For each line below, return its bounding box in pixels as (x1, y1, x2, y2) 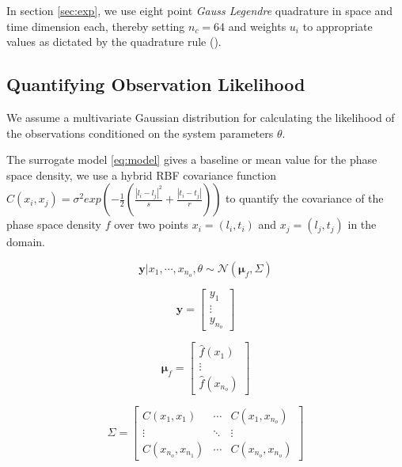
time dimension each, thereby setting (6, 17, 185, 34)
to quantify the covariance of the (226, 190, 384, 207)
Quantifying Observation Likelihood (6, 72, 305, 97)
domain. (6, 233, 46, 250)
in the (347, 216, 377, 233)
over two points (114, 216, 189, 233)
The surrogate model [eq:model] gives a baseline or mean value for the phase (6, 151, 377, 168)
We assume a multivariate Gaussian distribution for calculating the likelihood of (6, 108, 395, 125)
